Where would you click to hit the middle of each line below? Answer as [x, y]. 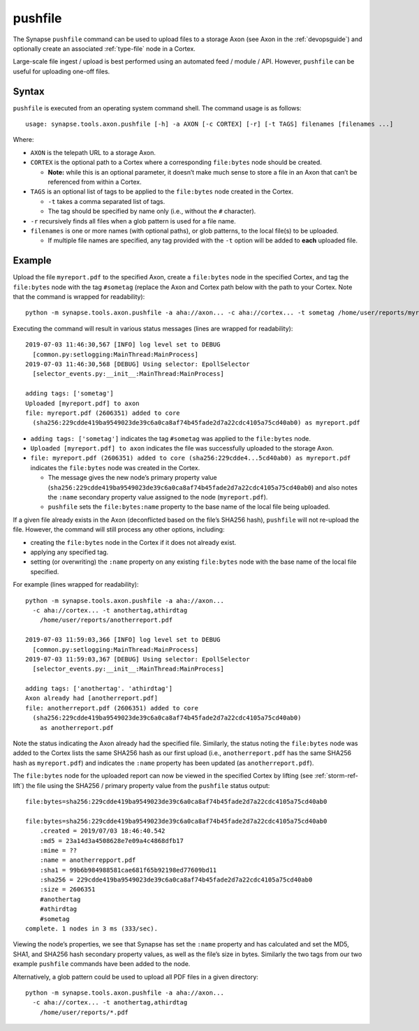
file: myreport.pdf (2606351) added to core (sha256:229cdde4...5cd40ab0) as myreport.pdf [191, 458]
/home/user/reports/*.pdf [84, 1012]
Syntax [29, 91]
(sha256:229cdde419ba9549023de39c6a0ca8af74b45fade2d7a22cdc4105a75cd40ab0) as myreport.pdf [197, 423]
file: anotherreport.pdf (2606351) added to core [112, 708]
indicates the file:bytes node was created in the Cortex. [115, 467]
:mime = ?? [58, 850]
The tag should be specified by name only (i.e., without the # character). [152, 211]
